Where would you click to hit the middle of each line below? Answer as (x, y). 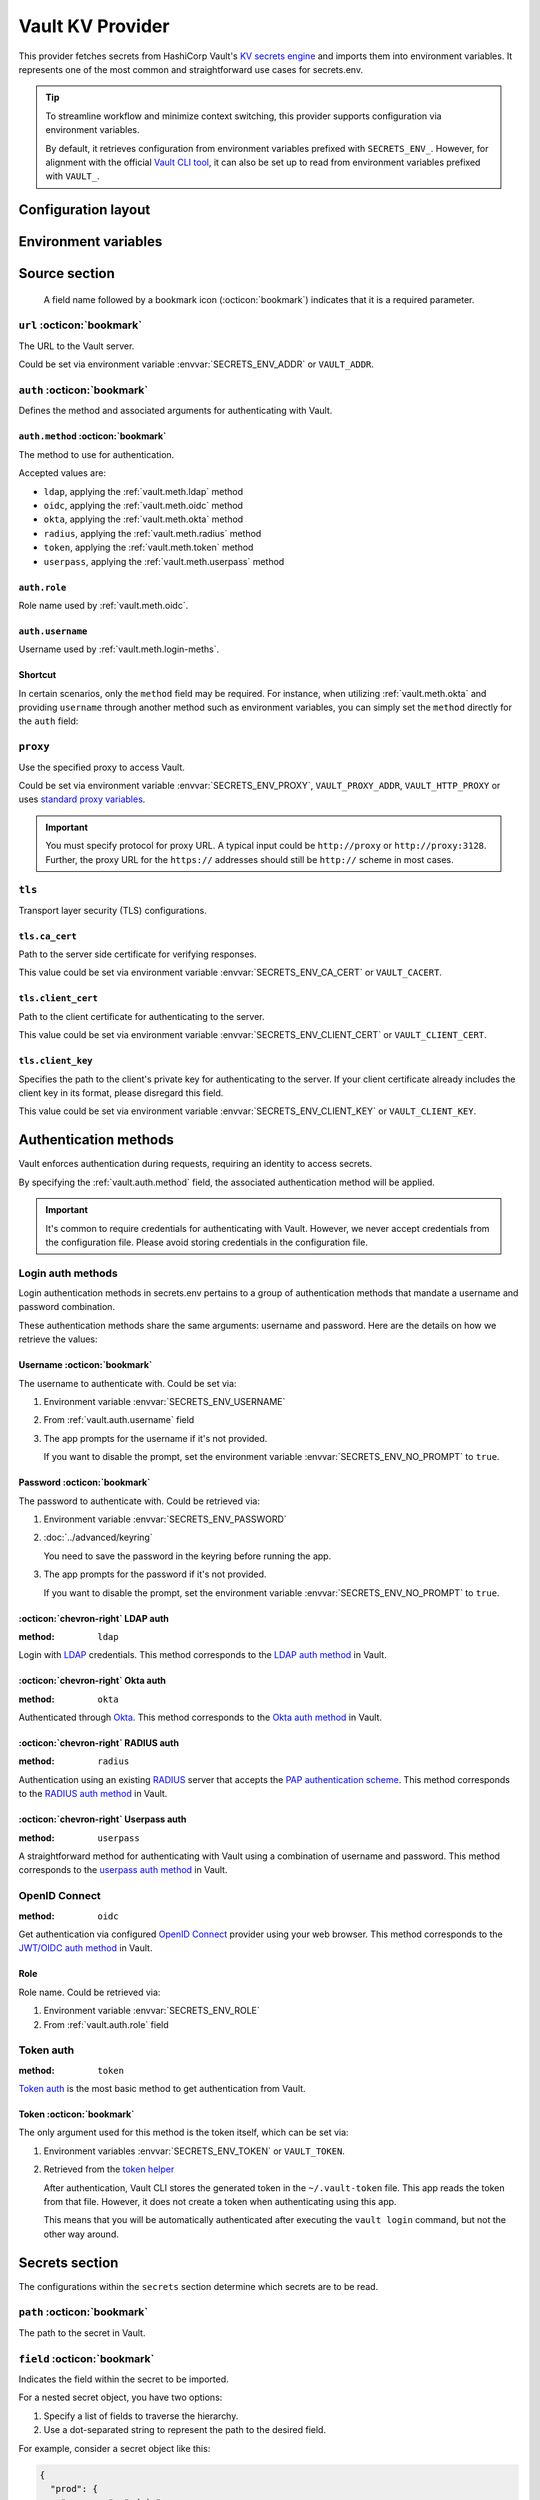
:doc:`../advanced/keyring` (98, 1537)
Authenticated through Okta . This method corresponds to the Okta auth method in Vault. (200, 1717)
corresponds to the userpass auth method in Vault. (123, 1870)
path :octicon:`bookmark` (83, 2312)
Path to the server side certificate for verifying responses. (137, 954)
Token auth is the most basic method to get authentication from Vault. (162, 2089)
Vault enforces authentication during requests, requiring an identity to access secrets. (195, 1164)
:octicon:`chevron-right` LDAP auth (94, 1618)
